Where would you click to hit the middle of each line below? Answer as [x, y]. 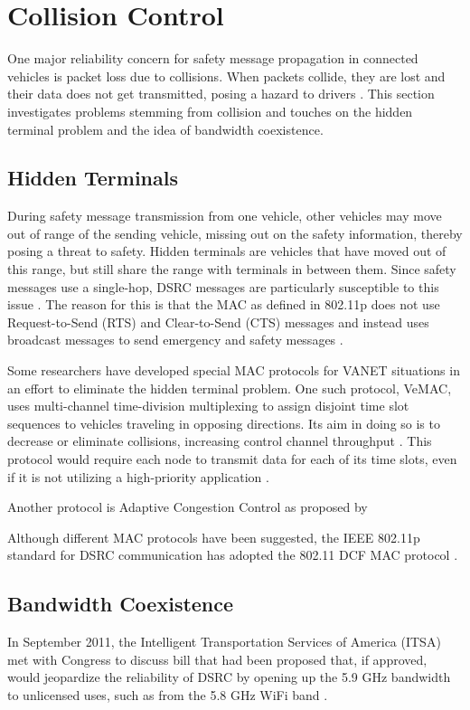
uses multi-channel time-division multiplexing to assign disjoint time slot [208, 406]
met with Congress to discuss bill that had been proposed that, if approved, [217, 659]
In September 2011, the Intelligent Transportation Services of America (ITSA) [224, 642]
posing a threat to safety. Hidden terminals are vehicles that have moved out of [227, 251]
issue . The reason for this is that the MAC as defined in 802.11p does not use [224, 304]
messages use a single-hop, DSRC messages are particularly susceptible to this [223, 286]
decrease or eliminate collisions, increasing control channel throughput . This [220, 441]
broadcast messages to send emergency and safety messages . [175, 340]
